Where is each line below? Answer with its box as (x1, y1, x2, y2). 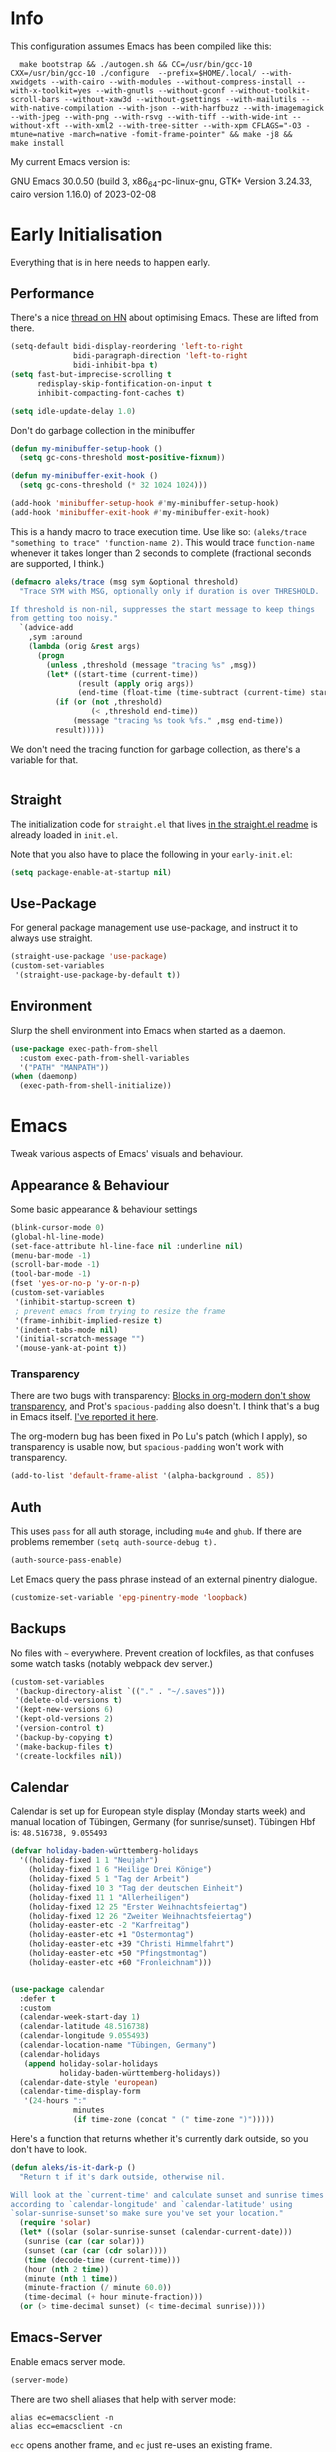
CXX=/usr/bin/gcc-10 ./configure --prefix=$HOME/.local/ (10, 68, 257, 78)
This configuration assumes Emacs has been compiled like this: (10, 40, 272, 52)
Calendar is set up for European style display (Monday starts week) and (10, 1805, 306, 1817)
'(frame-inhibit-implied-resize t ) (14, 1315, 163, 1326)
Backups (10, 1620, 67, 1637)
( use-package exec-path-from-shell (10, 1043, 159, 1054)
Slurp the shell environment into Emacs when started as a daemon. (10, 1024, 287, 1036)
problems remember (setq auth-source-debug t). (10, 1536, 218, 1548)
